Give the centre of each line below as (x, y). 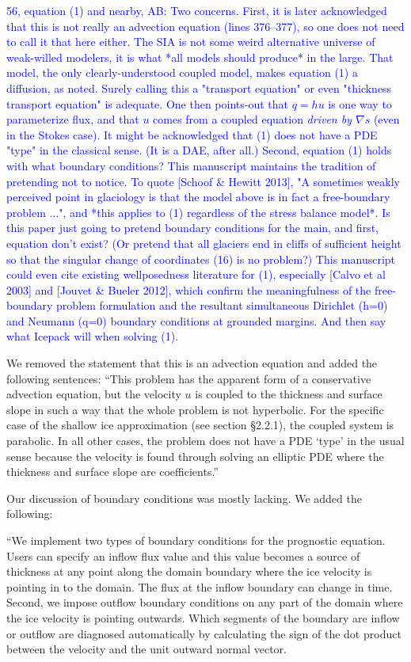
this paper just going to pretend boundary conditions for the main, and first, (192, 228)
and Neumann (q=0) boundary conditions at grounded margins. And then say (196, 320)
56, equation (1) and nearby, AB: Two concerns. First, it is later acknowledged (197, 10)
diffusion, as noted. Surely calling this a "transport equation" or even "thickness (199, 88)
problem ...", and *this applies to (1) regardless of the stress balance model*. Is (198, 212)
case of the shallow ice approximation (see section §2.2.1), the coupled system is (200, 425)
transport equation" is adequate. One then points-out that (147, 103)
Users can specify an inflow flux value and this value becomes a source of (183, 555)
